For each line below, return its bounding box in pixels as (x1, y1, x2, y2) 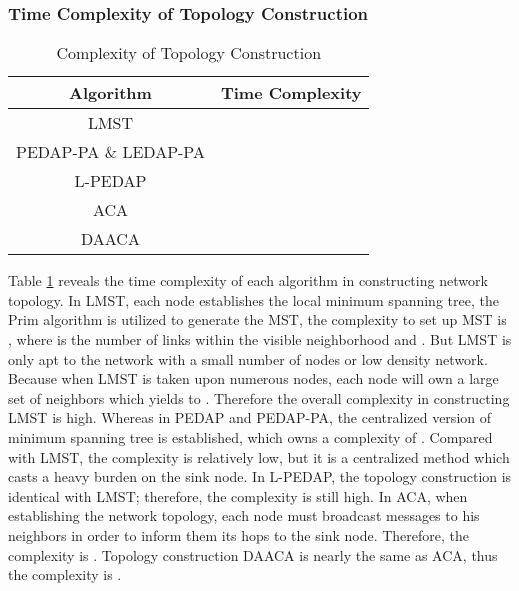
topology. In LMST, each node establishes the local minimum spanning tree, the (8, 289, 499, 310)
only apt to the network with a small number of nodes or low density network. (8, 348, 488, 369)
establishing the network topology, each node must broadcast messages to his (8, 505, 480, 526)
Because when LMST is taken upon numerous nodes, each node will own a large (8, 368, 499, 389)
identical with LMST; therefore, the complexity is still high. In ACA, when (8, 485, 468, 506)
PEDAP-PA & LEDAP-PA (16, 140, 205, 164)
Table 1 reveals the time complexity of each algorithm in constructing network (8, 270, 488, 291)
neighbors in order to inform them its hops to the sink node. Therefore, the (8, 524, 470, 545)
